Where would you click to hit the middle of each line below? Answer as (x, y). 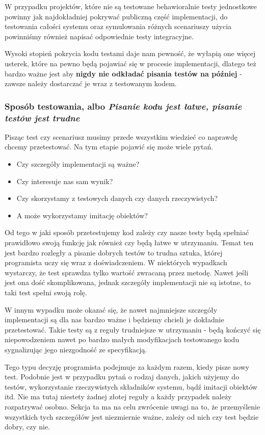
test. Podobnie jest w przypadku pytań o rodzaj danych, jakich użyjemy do (122, 377)
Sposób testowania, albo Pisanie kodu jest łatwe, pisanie (123, 106)
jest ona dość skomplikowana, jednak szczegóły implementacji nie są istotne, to (128, 282)
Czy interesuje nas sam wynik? (65, 181)
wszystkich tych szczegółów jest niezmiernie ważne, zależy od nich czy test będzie (132, 416)
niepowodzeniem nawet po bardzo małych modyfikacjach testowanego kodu (122, 339)
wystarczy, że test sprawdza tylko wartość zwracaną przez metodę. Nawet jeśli (127, 272)
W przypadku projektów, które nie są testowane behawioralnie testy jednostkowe (131, 6)
